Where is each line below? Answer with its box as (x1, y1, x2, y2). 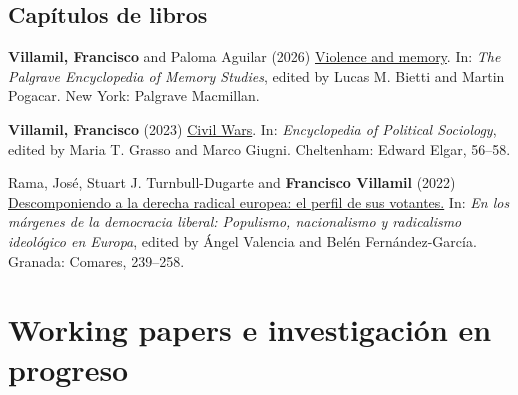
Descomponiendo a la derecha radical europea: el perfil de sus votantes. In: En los (8, 191, 510, 212)
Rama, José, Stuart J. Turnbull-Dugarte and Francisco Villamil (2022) (8, 172, 456, 193)
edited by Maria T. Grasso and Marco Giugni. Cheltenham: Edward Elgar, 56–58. (8, 138, 511, 159)
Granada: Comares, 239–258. (8, 250, 185, 271)
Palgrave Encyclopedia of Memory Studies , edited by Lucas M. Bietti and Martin (8, 65, 505, 86)
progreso (8, 348, 129, 389)
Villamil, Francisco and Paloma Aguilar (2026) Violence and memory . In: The (8, 46, 501, 67)
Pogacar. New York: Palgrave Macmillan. (8, 85, 260, 106)
